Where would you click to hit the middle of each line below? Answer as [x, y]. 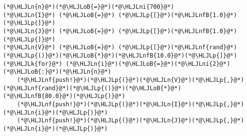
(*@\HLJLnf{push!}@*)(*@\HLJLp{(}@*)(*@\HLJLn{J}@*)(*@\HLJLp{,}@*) [130, 121]
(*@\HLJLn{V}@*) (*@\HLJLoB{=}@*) [59, 48]
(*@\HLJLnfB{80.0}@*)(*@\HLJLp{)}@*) [64, 96]
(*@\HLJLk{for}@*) [33, 64]
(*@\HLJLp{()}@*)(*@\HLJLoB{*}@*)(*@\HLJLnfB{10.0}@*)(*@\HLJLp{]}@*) [120, 55]
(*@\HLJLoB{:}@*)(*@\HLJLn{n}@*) [57, 72]
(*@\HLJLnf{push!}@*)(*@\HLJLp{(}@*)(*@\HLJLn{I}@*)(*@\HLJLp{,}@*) [130, 104]
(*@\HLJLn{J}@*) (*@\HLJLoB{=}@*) [59, 31]
